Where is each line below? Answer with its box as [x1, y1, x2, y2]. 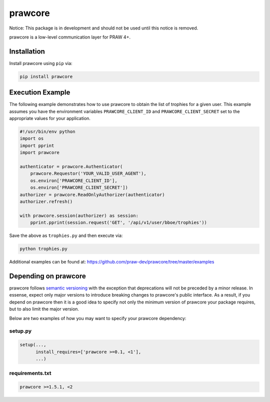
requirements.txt [9, 370, 52, 377]
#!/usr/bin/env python [19, 129, 75, 134]
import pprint [19, 142, 54, 148]
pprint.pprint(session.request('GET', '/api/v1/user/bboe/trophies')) [30, 220, 207, 225]
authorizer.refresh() [19, 199, 73, 204]
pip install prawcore [19, 73, 73, 79]
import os [19, 135, 44, 141]
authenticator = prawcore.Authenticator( [19, 164, 123, 169]
